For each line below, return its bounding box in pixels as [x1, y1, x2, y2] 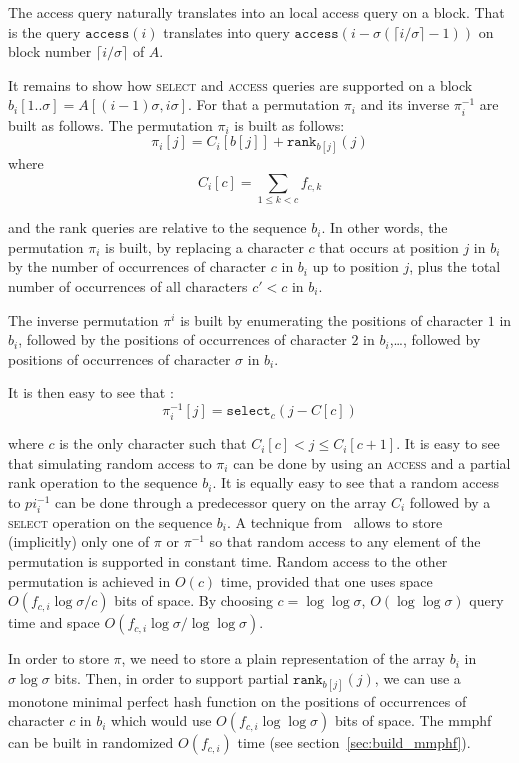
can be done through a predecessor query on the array [54, 492, 387, 512]
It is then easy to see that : [8, 382, 174, 403]
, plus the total [409, 256, 501, 277]
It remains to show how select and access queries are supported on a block [8, 74, 473, 95]
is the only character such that [59, 433, 247, 454]
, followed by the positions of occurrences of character [18, 329, 347, 350]
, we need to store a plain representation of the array [121, 648, 446, 669]
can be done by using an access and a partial [233, 452, 511, 473]
